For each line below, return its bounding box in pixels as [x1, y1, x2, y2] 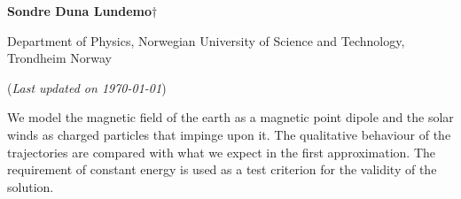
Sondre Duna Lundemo [7, 2, 152, 19]
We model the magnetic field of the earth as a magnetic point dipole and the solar [7, 108, 454, 126]
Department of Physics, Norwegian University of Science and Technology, [7, 31, 405, 50]
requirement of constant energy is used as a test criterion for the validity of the [7, 160, 437, 179]
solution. [7, 177, 54, 195]
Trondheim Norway [7, 49, 112, 67]
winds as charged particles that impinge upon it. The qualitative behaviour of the [7, 125, 451, 143]
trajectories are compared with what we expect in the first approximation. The [7, 142, 435, 161]
